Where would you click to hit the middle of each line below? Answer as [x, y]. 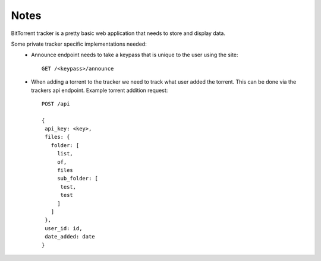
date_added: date [70, 237]
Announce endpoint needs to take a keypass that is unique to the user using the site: [135, 55]
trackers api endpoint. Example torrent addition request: [100, 90]
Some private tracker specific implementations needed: [79, 44]
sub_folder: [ [78, 179]
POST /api [56, 104]
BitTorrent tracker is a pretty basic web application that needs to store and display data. [118, 33]
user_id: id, [64, 228]
